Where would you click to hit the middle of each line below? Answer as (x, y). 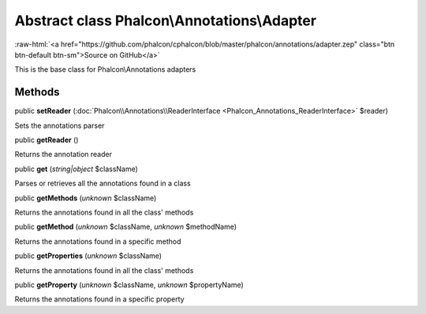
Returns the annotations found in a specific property (99, 299)
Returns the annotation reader (63, 155)
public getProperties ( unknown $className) (88, 256)
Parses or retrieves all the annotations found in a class (103, 183)
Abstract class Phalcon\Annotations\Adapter (166, 21)
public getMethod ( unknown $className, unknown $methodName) (125, 227)
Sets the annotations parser (60, 125)
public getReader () (47, 140)
